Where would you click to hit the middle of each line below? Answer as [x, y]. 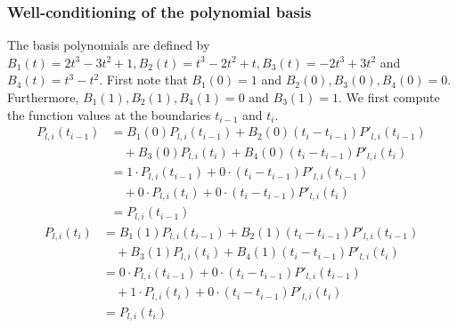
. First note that [143, 80]
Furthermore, [43, 97]
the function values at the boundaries [109, 114]
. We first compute [389, 97]
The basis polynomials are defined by [109, 45]
